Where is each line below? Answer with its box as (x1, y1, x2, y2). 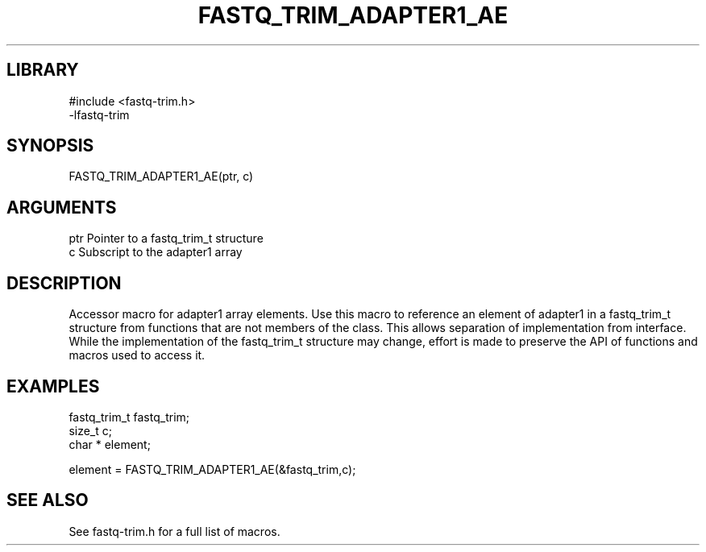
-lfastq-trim (69, 107, 130, 122)
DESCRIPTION (6, 272, 122, 293)
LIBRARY (6, 60, 79, 81)
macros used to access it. (69, 348, 206, 363)
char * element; (69, 437, 151, 451)
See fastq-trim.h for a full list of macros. (69, 524, 280, 538)
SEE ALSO (6, 490, 89, 511)
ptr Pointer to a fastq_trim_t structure (69, 231, 264, 246)
